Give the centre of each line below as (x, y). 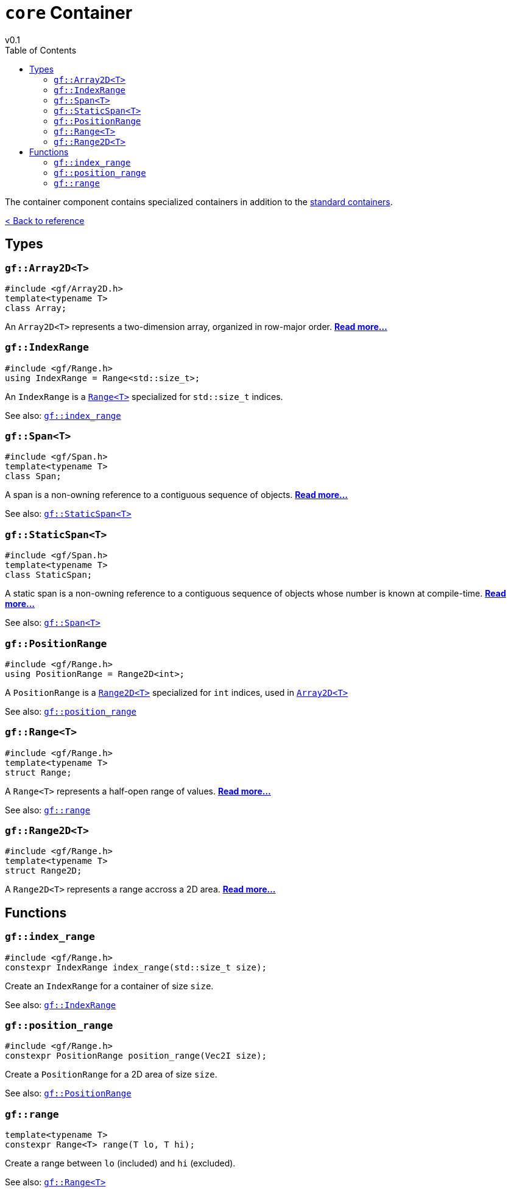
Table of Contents (41, 50)
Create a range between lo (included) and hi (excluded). (120, 1163)
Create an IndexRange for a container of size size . (109, 986)
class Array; (36, 308)
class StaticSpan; (49, 575)
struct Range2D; (44, 871)
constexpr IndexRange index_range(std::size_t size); (136, 967)
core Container (69, 13)
